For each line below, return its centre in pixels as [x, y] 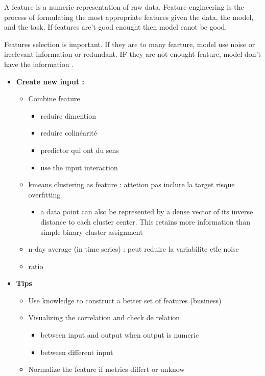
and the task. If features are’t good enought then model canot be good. [116, 27]
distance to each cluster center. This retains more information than [146, 221]
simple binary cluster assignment [92, 231]
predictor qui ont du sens [80, 150]
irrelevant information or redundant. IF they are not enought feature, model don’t [132, 54]
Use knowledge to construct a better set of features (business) [125, 300]
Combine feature [54, 98]
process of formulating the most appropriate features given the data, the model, [129, 17]
